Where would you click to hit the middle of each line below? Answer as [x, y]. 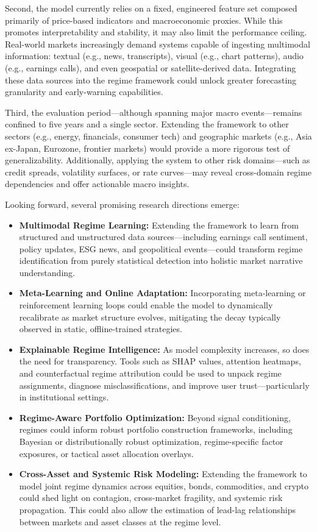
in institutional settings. [64, 397]
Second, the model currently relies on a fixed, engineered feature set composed [151, 8]
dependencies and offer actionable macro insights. [97, 184]
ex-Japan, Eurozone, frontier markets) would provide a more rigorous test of [148, 148]
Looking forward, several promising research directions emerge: [122, 204]
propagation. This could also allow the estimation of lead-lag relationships [157, 509]
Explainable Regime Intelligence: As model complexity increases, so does [164, 349]
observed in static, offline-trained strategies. [101, 329]
